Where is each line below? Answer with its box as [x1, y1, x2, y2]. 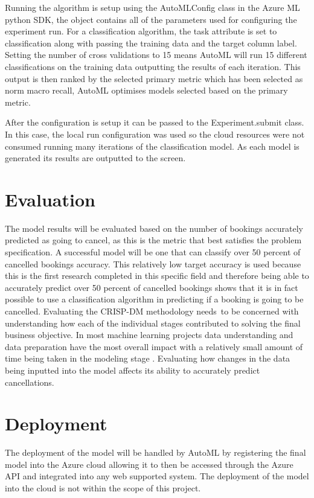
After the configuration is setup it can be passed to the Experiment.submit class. [5, 116, 304, 129]
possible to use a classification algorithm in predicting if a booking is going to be [5, 293, 304, 305]
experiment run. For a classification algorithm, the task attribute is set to [5, 25, 277, 37]
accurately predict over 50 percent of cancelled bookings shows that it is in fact [5, 281, 298, 293]
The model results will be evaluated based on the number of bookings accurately [5, 222, 303, 234]
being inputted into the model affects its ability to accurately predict [5, 363, 260, 376]
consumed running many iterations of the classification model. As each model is [5, 139, 300, 152]
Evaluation [5, 187, 95, 211]
